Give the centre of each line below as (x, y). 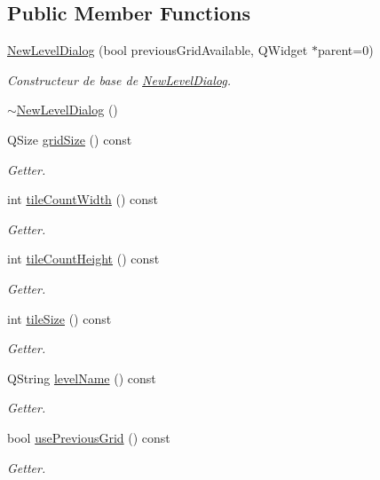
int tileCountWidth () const (83, 199)
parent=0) (345, 50)
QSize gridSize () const (70, 139)
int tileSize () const (59, 318)
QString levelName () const (82, 378)
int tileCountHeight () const (83, 259)
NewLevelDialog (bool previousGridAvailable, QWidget (158, 50)
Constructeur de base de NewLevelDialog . (119, 79)
